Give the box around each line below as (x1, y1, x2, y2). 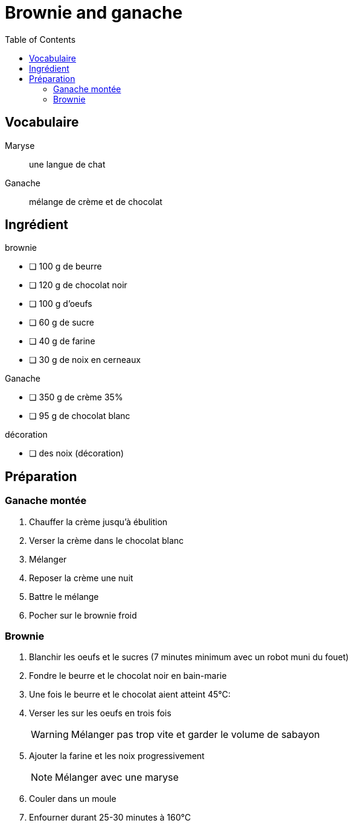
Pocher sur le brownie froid (29, 610, 137, 620)
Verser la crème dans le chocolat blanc (29, 535, 184, 546)
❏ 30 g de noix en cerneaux (29, 355, 141, 365)
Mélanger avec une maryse (55, 771, 179, 784)
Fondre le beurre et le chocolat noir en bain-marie (29, 670, 227, 681)
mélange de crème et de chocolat (29, 196, 163, 207)
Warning (31, 728, 69, 741)
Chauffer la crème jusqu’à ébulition (29, 516, 168, 527)
